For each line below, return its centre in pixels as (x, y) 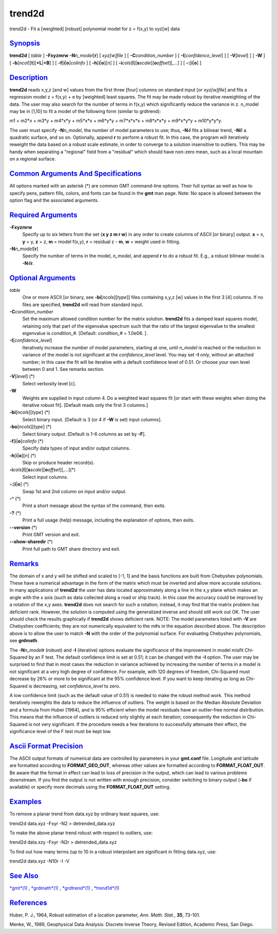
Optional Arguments (43, 278)
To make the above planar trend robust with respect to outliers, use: (81, 833)
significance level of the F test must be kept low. (61, 731)
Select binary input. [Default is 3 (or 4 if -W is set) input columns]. (92, 419)
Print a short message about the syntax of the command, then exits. (94, 506)
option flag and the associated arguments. (54, 200)
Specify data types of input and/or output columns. (76, 448)
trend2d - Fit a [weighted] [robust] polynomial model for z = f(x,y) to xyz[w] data (95, 29)
